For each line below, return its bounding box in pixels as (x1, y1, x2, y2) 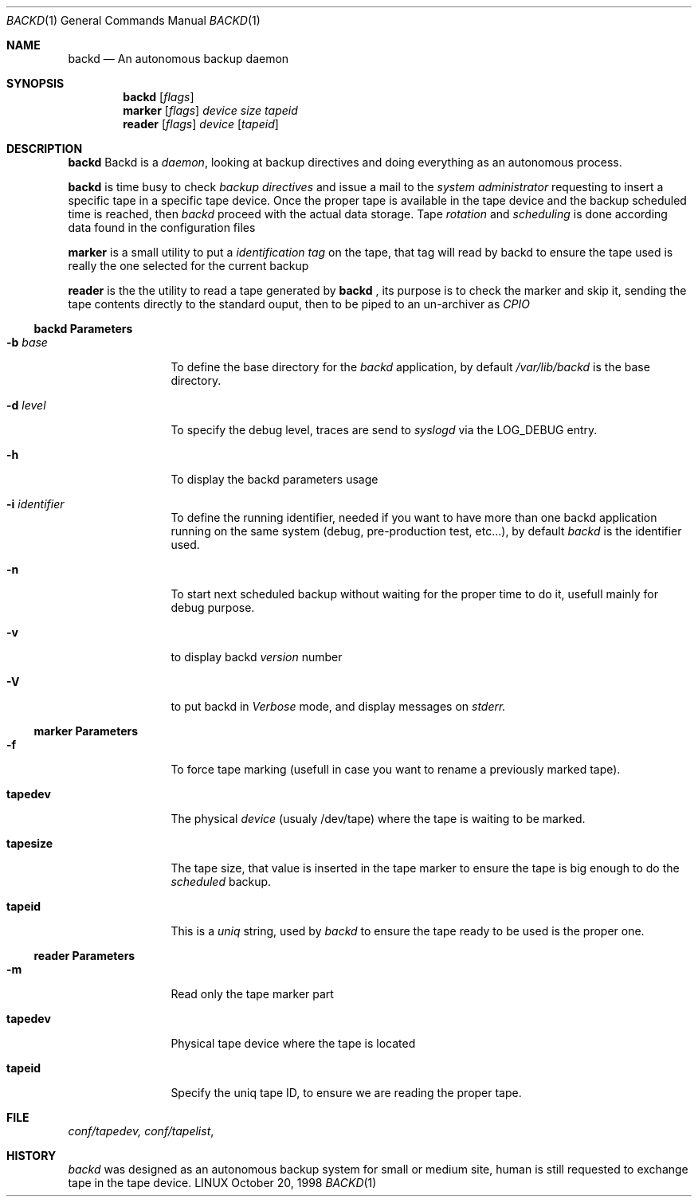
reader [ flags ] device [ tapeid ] (123, 117, 279, 131)
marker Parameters (33, 724, 139, 738)
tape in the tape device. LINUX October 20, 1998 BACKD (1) (68, 1176, 377, 1189)
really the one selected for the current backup (68, 259, 309, 272)
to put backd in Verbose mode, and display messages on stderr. (171, 699, 506, 713)
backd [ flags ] (123, 90, 194, 104)
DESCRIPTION (6, 142, 83, 155)
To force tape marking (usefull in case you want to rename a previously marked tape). (171, 762, 621, 776)
